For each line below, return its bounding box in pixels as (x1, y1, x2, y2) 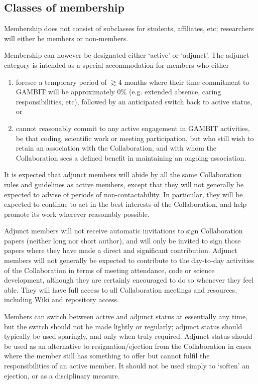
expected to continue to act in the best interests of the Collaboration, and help (4, 199, 247, 209)
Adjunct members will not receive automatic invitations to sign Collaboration (4, 225, 243, 236)
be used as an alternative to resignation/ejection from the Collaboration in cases (4, 340, 251, 351)
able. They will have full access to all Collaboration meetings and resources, (4, 284, 237, 295)
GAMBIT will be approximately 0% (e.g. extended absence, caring (16, 86, 221, 97)
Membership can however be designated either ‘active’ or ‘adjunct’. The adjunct (4, 50, 249, 60)
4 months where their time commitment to (118, 76, 249, 87)
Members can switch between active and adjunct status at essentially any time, (4, 311, 248, 322)
